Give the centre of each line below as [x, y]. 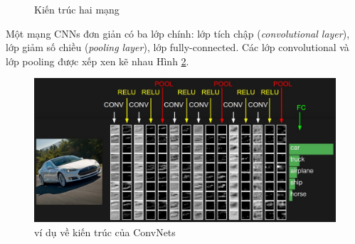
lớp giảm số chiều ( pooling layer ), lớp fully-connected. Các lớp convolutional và [177, 47]
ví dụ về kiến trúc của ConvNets [105, 232]
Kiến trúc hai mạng [77, 9]
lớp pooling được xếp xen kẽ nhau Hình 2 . [97, 61]
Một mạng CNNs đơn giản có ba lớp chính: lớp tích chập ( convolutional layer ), [178, 33]
